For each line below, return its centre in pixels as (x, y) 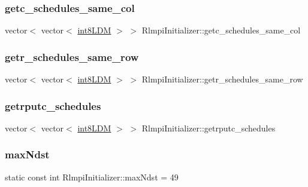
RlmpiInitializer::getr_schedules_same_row (222, 79)
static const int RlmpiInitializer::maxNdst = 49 (92, 177)
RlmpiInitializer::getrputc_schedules (209, 128)
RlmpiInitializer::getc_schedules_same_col (221, 30)
